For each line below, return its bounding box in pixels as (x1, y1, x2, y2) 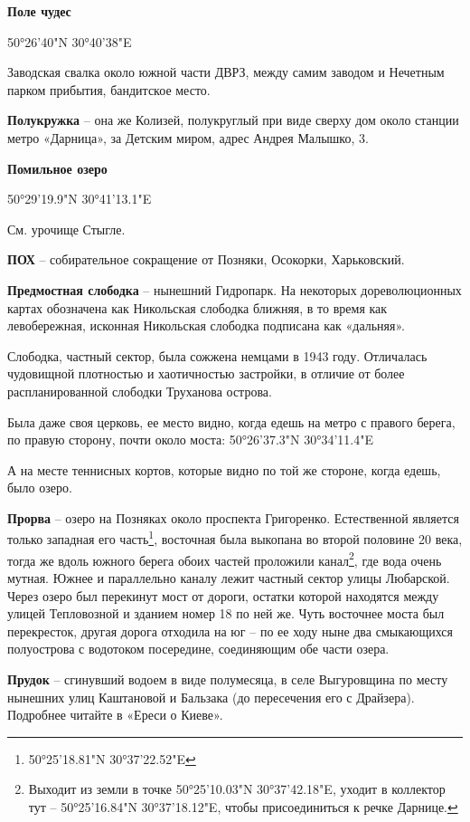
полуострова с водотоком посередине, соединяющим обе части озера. (7, 639, 390, 658)
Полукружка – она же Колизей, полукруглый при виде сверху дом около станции (7, 110, 459, 129)
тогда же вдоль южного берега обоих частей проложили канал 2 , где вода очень (7, 548, 442, 569)
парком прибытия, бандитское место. (7, 80, 211, 99)
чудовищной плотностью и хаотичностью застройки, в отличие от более (7, 364, 405, 383)
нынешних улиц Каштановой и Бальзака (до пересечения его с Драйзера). (7, 687, 415, 706)
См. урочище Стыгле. (7, 219, 126, 238)
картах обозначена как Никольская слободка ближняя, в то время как (7, 298, 388, 317)
